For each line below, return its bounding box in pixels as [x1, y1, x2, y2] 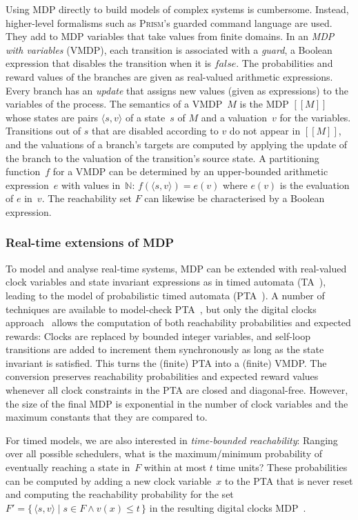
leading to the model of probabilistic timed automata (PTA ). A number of [6, 288, 325, 302]
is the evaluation [279, 177, 350, 192]
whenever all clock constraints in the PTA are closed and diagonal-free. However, [6, 383, 348, 397]
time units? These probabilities [216, 460, 348, 474]
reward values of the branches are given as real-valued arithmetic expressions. [6, 69, 333, 83]
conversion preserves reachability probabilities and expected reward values [6, 369, 319, 383]
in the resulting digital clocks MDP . [149, 500, 306, 514]
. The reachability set [41, 191, 132, 206]
